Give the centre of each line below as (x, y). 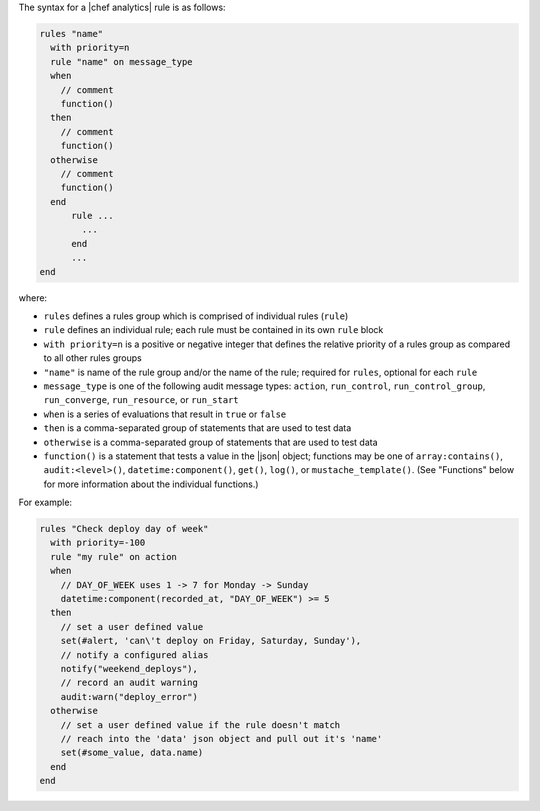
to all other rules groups (92, 358)
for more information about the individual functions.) (151, 484)
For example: (45, 502)
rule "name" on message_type (122, 61)
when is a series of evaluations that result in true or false (165, 414)
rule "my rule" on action (113, 556)
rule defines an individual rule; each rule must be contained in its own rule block (213, 330)
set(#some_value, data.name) (132, 753)
